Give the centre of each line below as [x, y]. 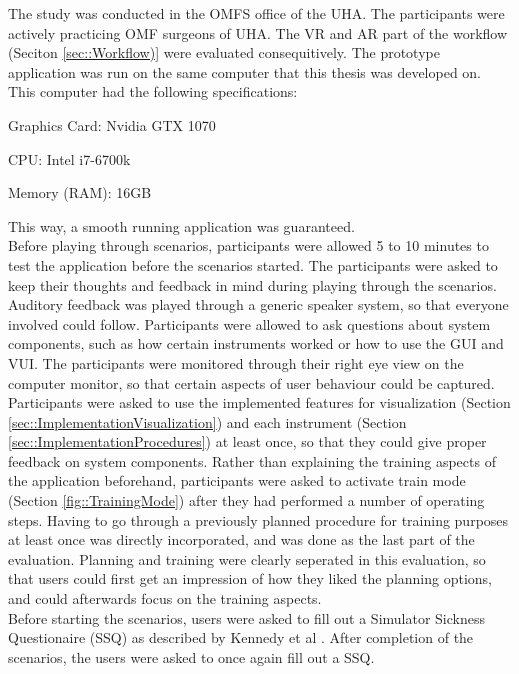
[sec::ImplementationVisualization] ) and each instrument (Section [207, 421]
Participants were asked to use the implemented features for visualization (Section [259, 402]
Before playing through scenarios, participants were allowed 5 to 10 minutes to [248, 245]
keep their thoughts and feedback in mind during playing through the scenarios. [252, 284]
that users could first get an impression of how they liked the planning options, [250, 578]
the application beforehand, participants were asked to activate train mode [237, 480]
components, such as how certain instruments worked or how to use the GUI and [256, 343]
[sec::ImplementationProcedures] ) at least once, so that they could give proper [247, 441]
